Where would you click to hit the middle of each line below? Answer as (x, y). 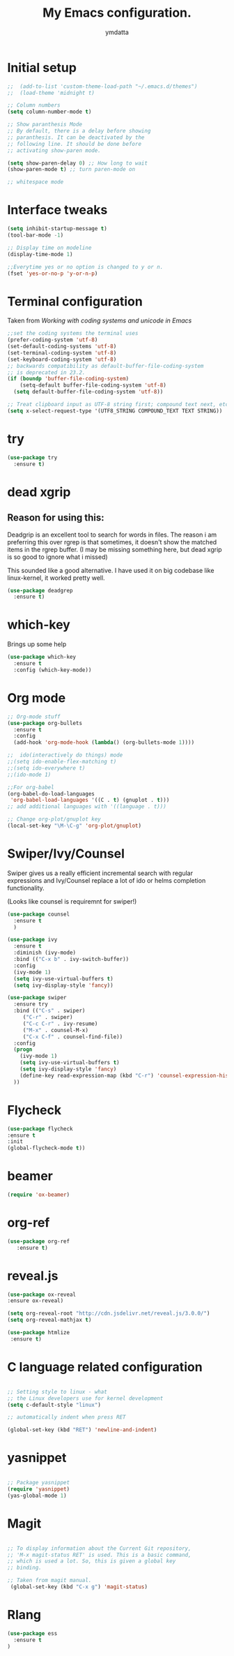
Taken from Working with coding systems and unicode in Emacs (100, 321)
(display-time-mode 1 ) (40, 254)
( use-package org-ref (39, 1241)
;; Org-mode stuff (34, 717)
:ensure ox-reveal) (36, 1301)
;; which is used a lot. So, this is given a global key (92, 1561)
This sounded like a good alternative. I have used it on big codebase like (111, 570)
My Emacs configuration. (117, 13)
